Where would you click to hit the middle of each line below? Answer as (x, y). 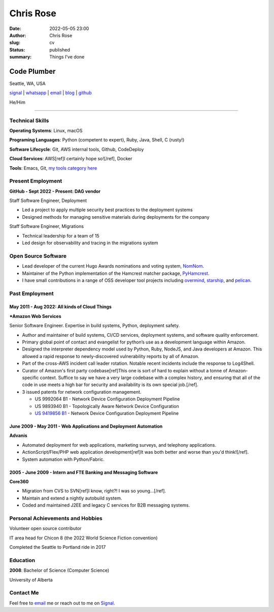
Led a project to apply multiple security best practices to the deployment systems (107, 210)
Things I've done (67, 57)
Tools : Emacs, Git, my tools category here (53, 168)
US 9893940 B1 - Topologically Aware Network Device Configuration (107, 406)
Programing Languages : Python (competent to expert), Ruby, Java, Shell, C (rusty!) (97, 140)
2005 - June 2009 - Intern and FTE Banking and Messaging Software (84, 472)
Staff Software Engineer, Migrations (46, 226)
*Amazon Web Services (36, 316)
